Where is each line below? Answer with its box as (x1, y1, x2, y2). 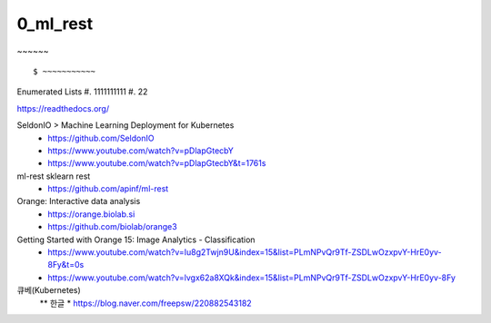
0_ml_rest (16, 14, 94, 34)
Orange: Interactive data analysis (16, 196, 141, 207)
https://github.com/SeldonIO (47, 132, 155, 143)
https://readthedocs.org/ (16, 103, 109, 113)
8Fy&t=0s (47, 259, 85, 270)
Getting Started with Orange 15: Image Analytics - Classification (16, 234, 256, 245)
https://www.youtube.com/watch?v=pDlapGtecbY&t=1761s (47, 158, 266, 169)
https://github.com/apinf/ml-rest (47, 183, 169, 194)
